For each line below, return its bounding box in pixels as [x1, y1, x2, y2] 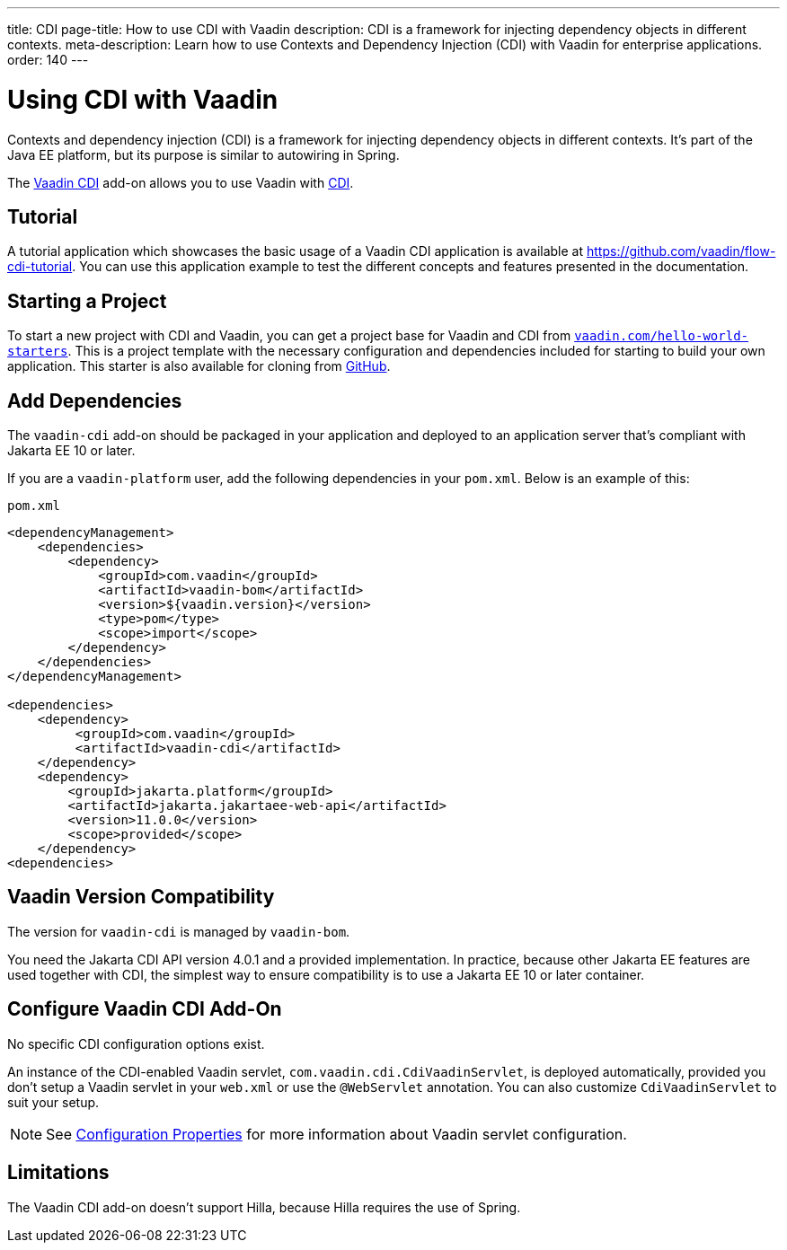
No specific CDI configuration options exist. [7, 1035, 265, 1052]
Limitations [7, 1161, 110, 1184]
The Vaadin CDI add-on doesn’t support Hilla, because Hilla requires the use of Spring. [7, 1199, 521, 1215]
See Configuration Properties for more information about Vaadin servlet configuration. [46, 1124, 627, 1143]
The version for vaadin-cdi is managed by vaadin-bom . [7, 923, 350, 939]
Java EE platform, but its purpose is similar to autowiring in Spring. [7, 146, 400, 163]
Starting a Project [7, 289, 167, 312]
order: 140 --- [7, 52, 89, 67]
